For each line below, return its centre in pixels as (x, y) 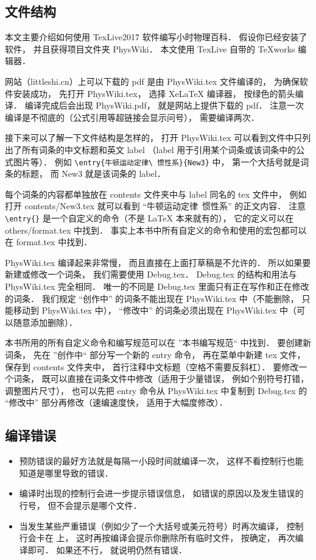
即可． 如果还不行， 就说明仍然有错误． (107, 549)
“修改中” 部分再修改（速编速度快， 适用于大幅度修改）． (116, 402)
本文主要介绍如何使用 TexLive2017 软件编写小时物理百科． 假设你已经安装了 (156, 37)
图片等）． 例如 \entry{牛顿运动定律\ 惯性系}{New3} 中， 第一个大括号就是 (157, 161)
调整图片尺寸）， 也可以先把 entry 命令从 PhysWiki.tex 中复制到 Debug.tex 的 (156, 390)
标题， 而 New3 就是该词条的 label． (93, 174)
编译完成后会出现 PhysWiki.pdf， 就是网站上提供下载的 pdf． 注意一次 (164, 105)
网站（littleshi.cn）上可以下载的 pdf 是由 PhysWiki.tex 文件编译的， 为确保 (152, 81)
